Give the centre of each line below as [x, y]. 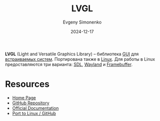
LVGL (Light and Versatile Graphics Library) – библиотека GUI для [72, 54]
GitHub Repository [31, 103]
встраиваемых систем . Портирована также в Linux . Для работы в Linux [80, 59]
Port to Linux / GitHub [34, 113]
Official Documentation [35, 108]
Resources [27, 84]
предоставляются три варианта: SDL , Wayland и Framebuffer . [69, 64]
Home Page [24, 97]
